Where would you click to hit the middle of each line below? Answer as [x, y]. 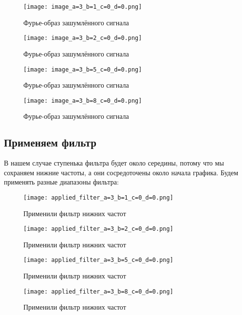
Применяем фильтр [50, 142]
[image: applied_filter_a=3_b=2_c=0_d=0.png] [98, 229]
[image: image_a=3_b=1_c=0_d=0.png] [83, 7]
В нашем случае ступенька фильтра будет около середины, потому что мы [114, 163]
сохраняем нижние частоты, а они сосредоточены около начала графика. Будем [121, 172]
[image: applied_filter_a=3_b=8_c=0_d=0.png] [98, 291]
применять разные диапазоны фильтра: [61, 182]
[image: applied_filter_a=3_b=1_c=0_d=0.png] [98, 197]
